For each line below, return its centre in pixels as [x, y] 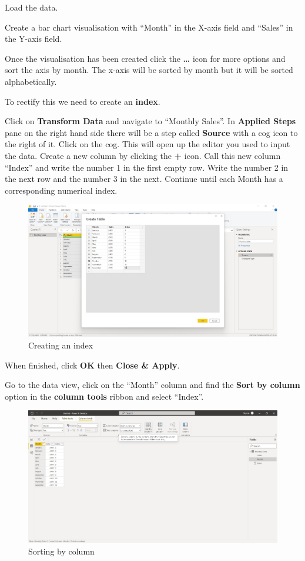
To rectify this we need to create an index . [83, 101]
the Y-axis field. [33, 39]
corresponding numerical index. [61, 190]
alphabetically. [31, 81]
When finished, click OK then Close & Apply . [92, 365]
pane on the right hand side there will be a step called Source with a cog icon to [151, 132]
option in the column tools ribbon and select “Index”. [104, 396]
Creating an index [61, 345]
